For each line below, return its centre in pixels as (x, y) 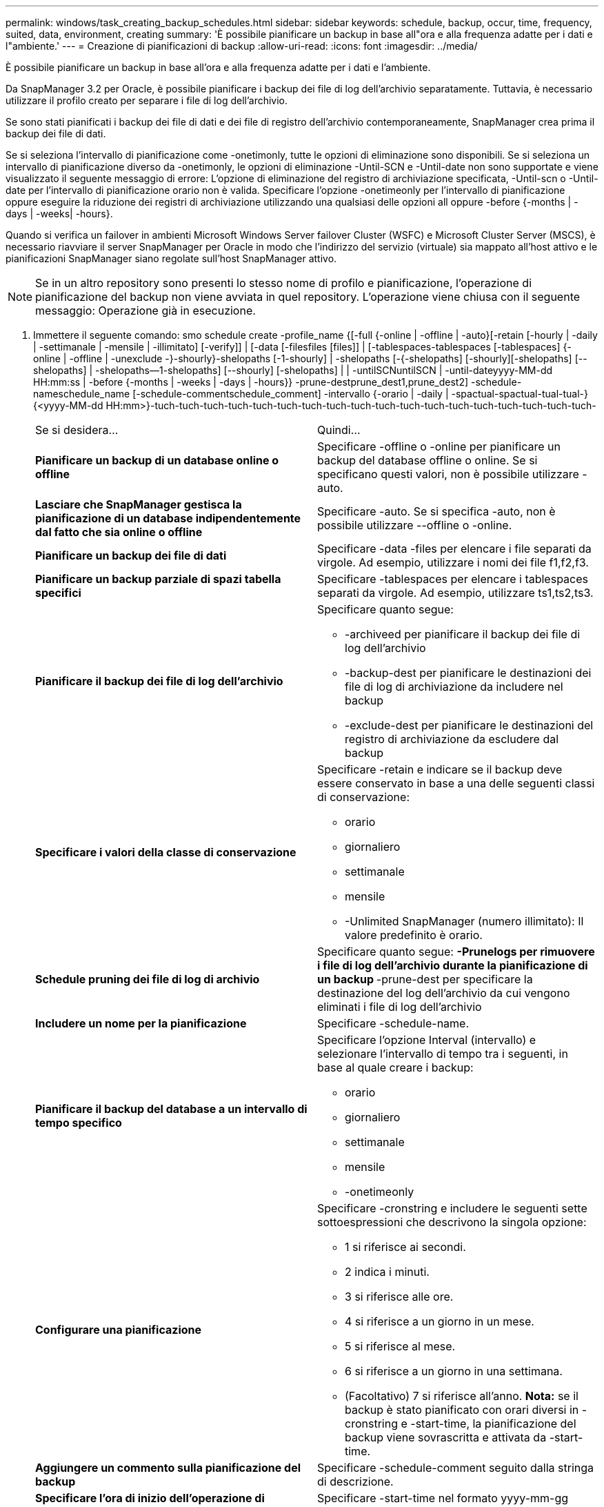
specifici (58, 593)
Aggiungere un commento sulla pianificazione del (168, 1468)
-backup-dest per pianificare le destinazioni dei (468, 673)
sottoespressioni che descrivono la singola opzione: (452, 1222)
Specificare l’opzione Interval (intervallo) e (427, 1040)
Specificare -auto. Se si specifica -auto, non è (436, 511)
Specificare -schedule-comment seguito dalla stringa (455, 1468)
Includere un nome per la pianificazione (141, 1023)
